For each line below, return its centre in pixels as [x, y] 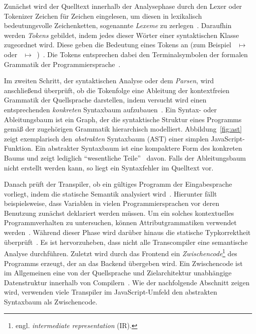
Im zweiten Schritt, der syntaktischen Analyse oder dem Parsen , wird [109, 81]
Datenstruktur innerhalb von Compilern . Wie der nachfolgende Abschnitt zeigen [127, 282]
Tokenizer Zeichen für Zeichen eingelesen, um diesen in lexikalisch [103, 16]
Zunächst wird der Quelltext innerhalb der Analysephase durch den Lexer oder [123, 6]
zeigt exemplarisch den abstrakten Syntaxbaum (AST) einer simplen [106, 138]
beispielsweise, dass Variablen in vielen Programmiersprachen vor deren [112, 203]
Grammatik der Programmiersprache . [62, 64]
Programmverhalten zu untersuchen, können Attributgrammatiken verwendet [120, 222]
